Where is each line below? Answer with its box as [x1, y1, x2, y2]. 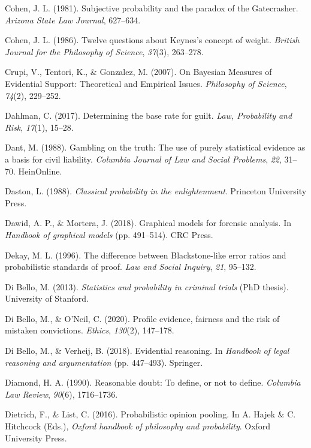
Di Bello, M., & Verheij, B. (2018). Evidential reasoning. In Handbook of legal [5, 344, 289, 357]
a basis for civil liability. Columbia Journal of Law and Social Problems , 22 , [5, 152, 282, 165]
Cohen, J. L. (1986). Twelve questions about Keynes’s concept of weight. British [5, 34, 300, 46]
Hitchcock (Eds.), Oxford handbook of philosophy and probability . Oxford [5, 420, 271, 432]
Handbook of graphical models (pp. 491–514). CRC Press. [5, 228, 213, 240]
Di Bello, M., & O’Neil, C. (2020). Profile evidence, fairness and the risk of [5, 312, 280, 324]
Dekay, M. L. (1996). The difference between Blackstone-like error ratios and [5, 248, 286, 261]
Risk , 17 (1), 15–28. [5, 121, 74, 133]
